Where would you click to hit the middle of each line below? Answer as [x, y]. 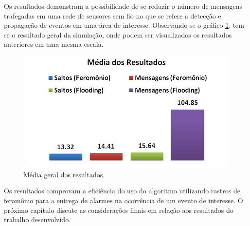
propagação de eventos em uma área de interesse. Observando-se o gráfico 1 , [117, 25]
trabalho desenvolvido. [37, 219]
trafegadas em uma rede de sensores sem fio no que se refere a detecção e [113, 15]
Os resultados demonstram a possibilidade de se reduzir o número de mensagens [123, 6]
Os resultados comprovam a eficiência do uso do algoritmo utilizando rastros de [122, 191]
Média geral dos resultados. [64, 174]
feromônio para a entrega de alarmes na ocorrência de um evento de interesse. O [124, 200]
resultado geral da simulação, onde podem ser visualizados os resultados [125, 34]
